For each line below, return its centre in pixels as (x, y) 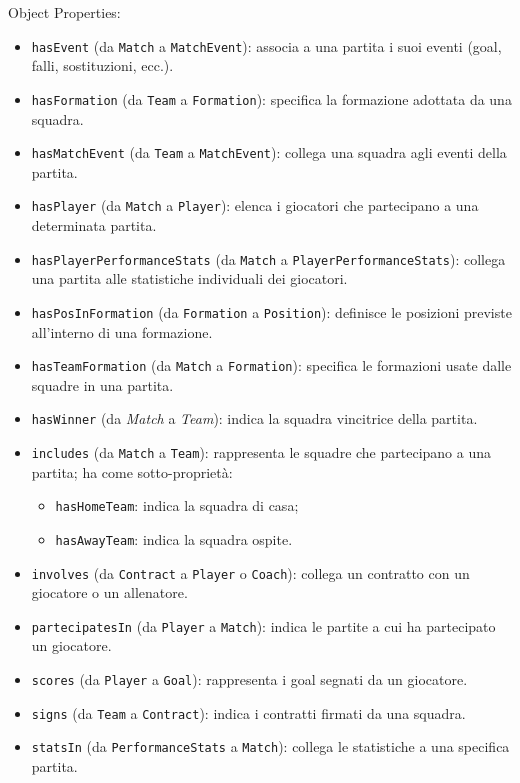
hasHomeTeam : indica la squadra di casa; (177, 505)
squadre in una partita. (102, 384)
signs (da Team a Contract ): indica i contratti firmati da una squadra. (248, 712)
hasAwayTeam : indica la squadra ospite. (174, 538)
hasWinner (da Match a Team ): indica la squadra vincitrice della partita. (254, 418)
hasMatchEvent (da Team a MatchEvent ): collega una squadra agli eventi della (269, 152)
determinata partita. (94, 225)
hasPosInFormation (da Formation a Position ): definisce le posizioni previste (271, 311)
